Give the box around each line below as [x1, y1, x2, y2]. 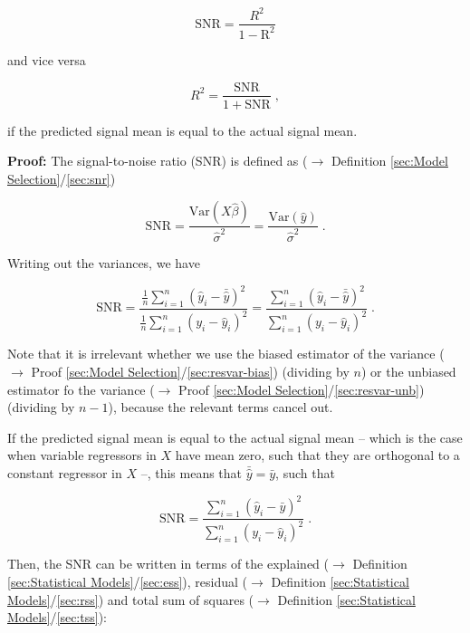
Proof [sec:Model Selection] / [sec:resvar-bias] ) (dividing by [31, 362, 350, 380]
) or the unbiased [360, 362, 456, 380]
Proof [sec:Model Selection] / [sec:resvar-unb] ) [178, 379, 425, 398]
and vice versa [7, 50, 86, 69]
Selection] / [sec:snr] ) [7, 168, 116, 187]
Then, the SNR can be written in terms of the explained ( [7, 554, 330, 573]
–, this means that [140, 463, 243, 482]
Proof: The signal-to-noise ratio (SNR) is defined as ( [7, 151, 308, 170]
